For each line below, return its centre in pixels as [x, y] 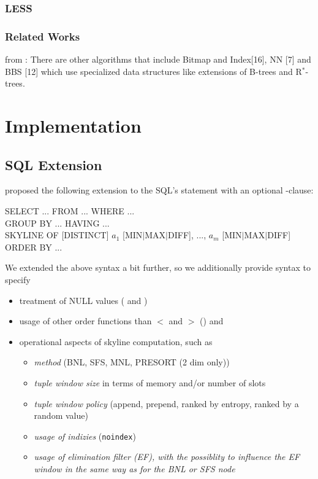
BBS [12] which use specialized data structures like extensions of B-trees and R [153, 71]
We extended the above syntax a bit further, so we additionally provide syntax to [158, 267]
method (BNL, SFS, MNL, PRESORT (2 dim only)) [132, 362]
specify [18, 279]
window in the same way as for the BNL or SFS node [134, 468]
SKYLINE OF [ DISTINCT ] [57, 235]
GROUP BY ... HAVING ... [57, 223]
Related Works [43, 36]
